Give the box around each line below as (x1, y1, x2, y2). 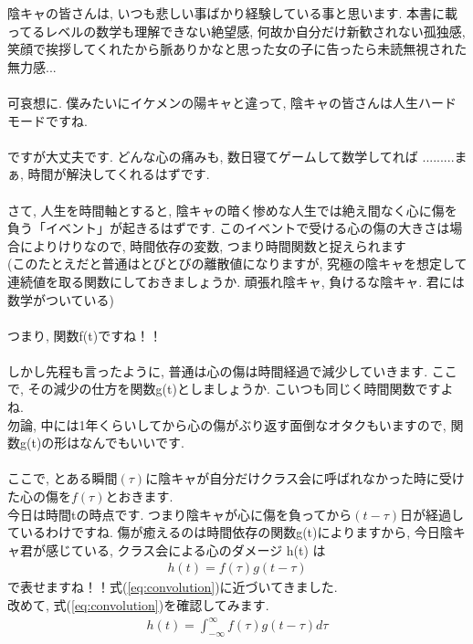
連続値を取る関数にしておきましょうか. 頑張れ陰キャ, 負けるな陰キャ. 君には (7, 271, 465, 290)
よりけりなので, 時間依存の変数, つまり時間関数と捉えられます (32, 236, 406, 255)
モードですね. (7, 111, 88, 130)
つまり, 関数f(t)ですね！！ (7, 325, 163, 344)
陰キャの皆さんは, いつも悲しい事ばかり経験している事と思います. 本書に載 (7, 4, 457, 22)
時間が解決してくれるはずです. (27, 164, 210, 184)
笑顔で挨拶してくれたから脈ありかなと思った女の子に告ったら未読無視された (7, 39, 468, 58)
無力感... (7, 57, 57, 76)
